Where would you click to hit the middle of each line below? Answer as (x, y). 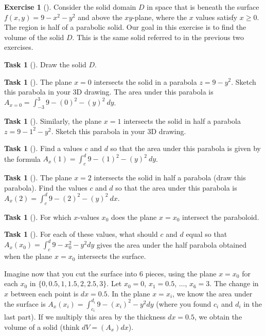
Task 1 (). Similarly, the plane (53, 121)
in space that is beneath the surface (203, 7)
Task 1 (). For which (38, 217)
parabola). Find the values (46, 187)
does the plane (134, 217)
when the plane (28, 256)
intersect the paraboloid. (221, 217)
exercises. (19, 47)
